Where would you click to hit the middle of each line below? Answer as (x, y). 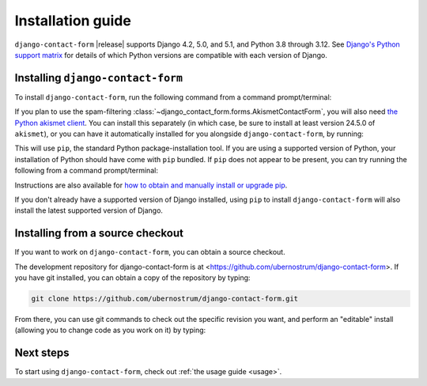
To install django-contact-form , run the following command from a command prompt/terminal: (173, 97)
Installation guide (73, 21)
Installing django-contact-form (99, 78)
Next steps (42, 353)
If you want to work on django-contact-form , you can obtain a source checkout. (150, 252)
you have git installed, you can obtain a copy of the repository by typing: (132, 278)
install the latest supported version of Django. (89, 210)
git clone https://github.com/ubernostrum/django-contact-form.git (165, 299)
